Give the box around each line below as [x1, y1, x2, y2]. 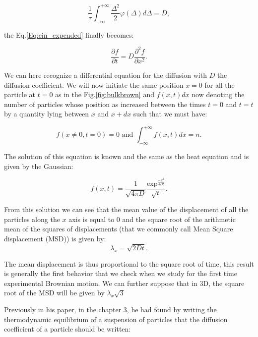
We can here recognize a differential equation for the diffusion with [4, 69, 207, 80]
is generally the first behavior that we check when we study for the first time [4, 268, 237, 279]
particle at [4, 89, 36, 100]
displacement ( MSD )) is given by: [4, 233, 106, 244]
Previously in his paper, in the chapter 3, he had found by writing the [4, 304, 217, 314]
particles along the [4, 214, 60, 224]
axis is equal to [68, 214, 115, 224]
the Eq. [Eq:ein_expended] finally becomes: [4, 29, 134, 40]
